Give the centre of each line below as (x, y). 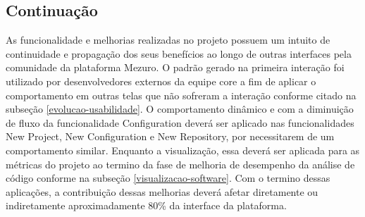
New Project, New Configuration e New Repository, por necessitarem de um (170, 136)
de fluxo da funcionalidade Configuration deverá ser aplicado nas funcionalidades (180, 122)
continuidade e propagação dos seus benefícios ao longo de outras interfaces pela (179, 53)
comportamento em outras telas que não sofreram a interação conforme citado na (181, 95)
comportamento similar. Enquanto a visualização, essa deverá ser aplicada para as (183, 150)
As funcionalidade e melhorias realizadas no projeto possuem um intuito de (168, 40)
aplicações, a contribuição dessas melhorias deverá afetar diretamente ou (162, 191)
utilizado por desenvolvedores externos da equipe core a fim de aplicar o (161, 81)
